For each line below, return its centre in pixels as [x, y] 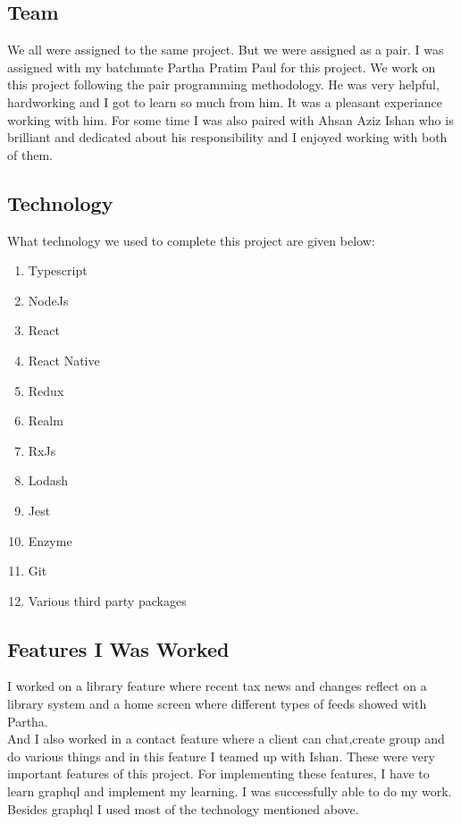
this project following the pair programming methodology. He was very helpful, [223, 84]
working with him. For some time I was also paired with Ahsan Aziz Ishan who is [230, 119]
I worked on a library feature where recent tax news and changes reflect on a [217, 686]
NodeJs [48, 300]
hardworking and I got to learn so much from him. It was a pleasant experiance [225, 101]
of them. [30, 154]
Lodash [48, 480]
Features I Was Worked [118, 648]
